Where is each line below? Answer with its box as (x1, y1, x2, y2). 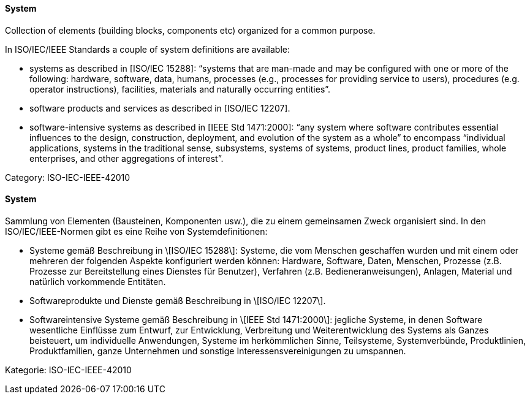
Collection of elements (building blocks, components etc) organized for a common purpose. (5, 25, 376, 36)
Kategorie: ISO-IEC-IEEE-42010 (5, 364, 132, 375)
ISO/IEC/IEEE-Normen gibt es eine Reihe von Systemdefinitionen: (5, 226, 268, 237)
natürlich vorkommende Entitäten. (29, 276, 166, 287)
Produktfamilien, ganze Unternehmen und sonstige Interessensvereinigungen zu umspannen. (29, 345, 406, 356)
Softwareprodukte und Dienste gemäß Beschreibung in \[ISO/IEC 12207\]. (29, 295, 326, 306)
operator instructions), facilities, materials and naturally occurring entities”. (29, 83, 331, 94)
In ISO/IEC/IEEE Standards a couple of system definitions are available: (5, 44, 290, 55)
